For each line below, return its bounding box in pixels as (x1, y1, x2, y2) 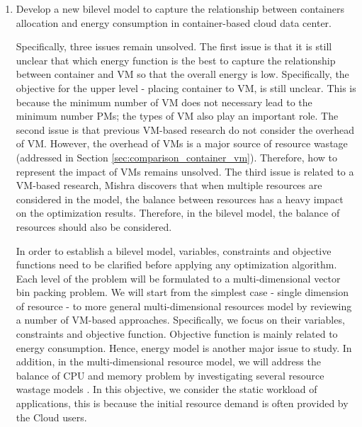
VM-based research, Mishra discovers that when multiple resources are (16, 178, 322, 193)
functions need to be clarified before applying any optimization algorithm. (16, 257, 337, 272)
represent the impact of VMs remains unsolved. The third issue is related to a (16, 164, 354, 178)
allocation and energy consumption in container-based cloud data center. (16, 15, 332, 30)
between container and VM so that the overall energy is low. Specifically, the (16, 67, 349, 81)
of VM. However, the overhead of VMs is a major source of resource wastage (16, 136, 348, 151)
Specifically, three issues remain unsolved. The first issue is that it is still (16, 39, 332, 54)
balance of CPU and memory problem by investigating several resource (16, 368, 324, 382)
